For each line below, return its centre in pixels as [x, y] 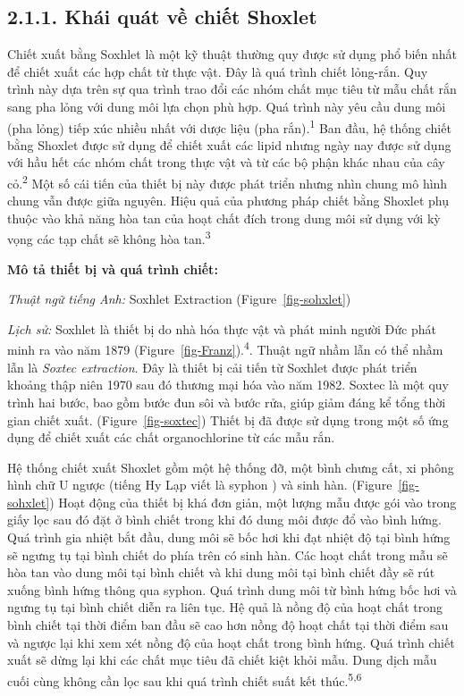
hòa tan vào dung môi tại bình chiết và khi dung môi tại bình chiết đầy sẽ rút [221, 572]
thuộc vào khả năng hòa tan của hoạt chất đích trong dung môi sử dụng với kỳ [224, 218]
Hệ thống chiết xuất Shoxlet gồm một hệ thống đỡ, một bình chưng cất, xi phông [231, 467]
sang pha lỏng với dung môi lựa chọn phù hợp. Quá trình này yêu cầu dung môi [227, 106]
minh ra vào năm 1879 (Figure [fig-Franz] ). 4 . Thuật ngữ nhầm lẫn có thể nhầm [225, 348]
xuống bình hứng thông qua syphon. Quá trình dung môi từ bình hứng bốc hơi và [232, 589]
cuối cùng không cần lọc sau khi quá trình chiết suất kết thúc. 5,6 [185, 679]
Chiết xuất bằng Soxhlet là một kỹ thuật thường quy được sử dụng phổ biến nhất [232, 54]
